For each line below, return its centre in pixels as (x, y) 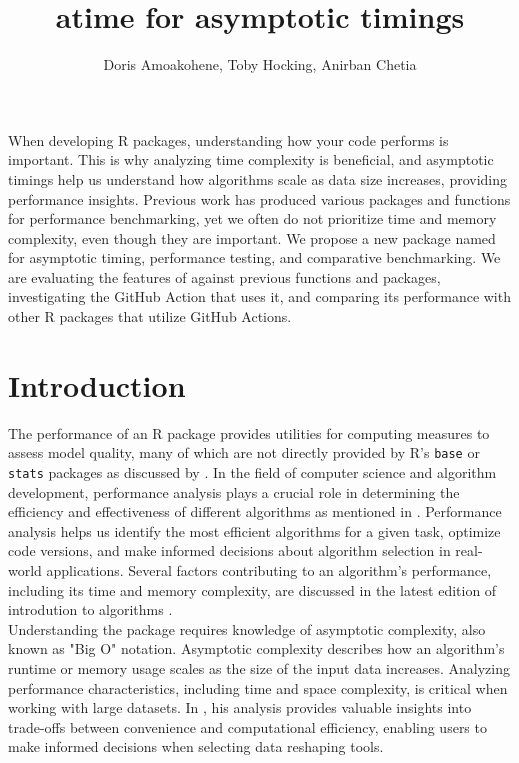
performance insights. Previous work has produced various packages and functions (259, 198)
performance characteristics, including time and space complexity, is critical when (258, 687)
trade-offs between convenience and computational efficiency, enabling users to (247, 726)
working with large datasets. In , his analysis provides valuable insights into (240, 707)
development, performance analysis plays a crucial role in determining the (234, 491)
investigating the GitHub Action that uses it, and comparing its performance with (259, 296)
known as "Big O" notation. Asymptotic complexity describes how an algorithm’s (256, 648)
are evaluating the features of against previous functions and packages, (224, 276)
